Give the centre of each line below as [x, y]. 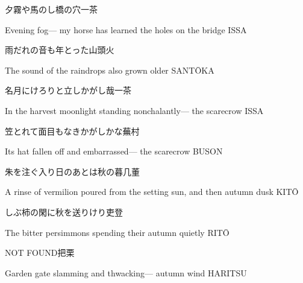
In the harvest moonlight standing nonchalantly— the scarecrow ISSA [134, 110]
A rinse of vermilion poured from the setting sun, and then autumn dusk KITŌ [152, 192]
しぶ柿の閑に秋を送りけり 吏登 [64, 211]
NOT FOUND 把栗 [40, 253]
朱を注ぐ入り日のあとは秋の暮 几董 [72, 171]
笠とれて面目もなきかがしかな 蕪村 [72, 131]
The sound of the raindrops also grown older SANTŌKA [110, 70]
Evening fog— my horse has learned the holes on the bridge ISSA [126, 29]
